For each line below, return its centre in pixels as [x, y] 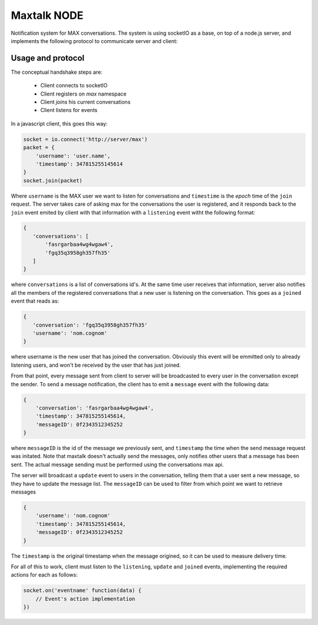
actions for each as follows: [44, 575]
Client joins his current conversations [85, 102]
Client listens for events [69, 110]
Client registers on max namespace [83, 94]
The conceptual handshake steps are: [57, 72]
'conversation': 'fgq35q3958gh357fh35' [90, 325]
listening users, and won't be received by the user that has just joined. [96, 365]
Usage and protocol [48, 58]
